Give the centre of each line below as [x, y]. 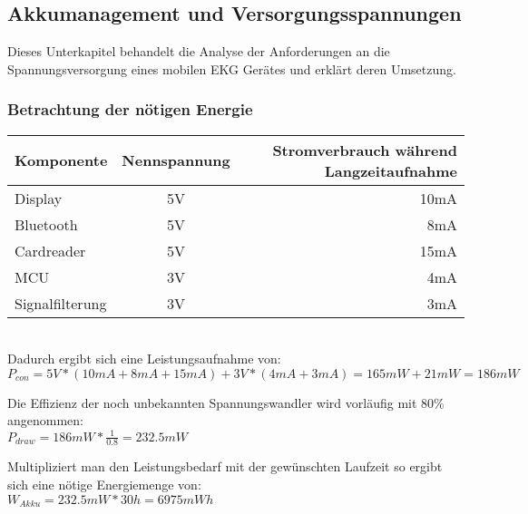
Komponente [61, 160]
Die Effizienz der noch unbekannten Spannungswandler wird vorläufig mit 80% [226, 402]
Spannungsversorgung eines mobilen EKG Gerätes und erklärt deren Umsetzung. [232, 68]
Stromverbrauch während [365, 150]
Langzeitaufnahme [391, 170]
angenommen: [45, 420]
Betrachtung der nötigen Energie [130, 109]
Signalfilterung [61, 303]
